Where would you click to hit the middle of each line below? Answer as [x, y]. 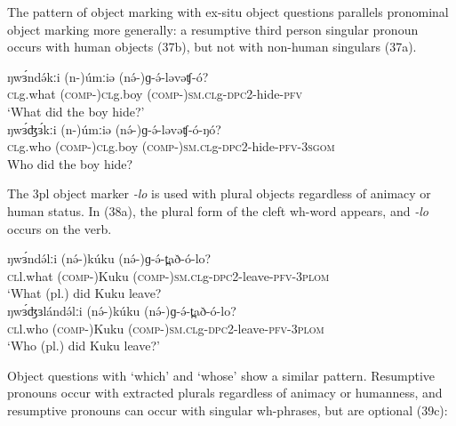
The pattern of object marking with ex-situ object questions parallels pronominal [228, 12]
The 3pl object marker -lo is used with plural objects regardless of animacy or [219, 193]
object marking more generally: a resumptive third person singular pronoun [213, 29]
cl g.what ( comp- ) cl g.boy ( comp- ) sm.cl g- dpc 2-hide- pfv [155, 94]
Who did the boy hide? [70, 163]
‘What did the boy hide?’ [76, 111]
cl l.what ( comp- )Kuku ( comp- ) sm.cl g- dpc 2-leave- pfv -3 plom [168, 275]
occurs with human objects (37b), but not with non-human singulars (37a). [212, 47]
